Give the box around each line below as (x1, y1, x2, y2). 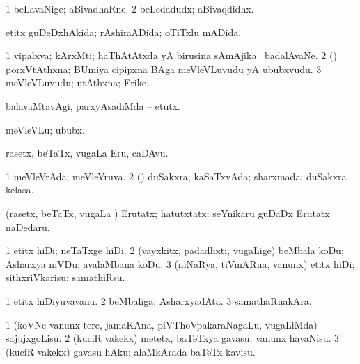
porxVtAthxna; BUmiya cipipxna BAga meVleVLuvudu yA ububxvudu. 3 (6, 61, 322, 76)
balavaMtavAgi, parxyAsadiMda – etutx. (6, 98, 180, 113)
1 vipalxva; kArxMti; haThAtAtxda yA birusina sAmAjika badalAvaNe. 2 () (6, 48, 337, 63)
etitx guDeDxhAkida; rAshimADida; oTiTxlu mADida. (6, 24, 242, 39)
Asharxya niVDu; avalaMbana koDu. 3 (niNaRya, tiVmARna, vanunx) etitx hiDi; (6, 256, 355, 271)
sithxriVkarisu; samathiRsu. (6, 270, 125, 285)
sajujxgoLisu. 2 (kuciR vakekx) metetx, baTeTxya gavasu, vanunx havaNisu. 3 (6, 331, 340, 345)
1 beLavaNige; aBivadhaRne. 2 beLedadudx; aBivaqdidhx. (6, 1, 254, 15)
